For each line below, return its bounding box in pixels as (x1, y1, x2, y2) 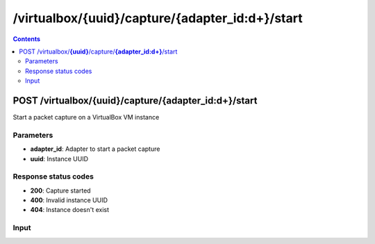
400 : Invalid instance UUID (30, 196, 108, 204)
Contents (12, 35, 41, 43)
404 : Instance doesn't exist (30, 206, 110, 214)
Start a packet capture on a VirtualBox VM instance (12, 113, 160, 122)
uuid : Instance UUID (30, 154, 89, 163)
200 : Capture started (30, 186, 91, 195)
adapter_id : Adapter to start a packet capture (30, 145, 160, 153)
